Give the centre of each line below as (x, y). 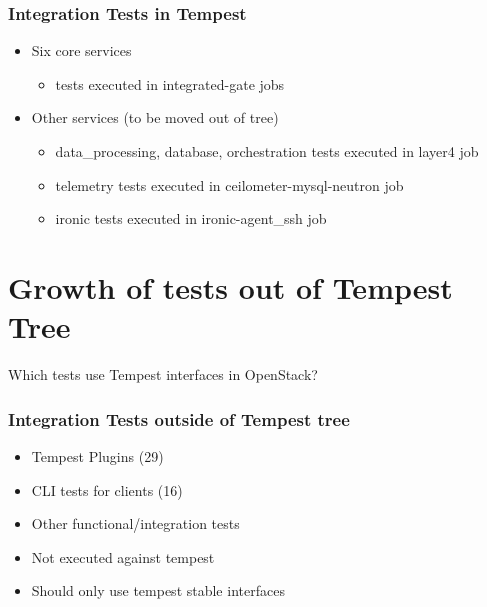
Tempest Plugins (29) (97, 455)
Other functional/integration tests (135, 523)
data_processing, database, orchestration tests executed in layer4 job (267, 151)
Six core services (81, 50)
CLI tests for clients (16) (107, 489)
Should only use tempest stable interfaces (158, 590)
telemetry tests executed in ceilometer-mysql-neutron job (229, 184)
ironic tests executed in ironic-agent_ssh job (191, 218)
